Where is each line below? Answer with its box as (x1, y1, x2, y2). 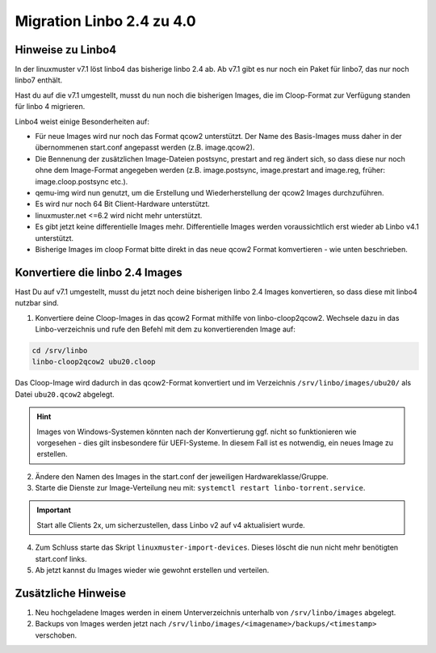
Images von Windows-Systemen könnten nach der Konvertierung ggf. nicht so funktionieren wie (36, 427, 357, 436)
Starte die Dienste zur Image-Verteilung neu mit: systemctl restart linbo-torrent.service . (35, 483, 366, 493)
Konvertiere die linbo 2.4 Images (15, 265, 183, 279)
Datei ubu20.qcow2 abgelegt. (15, 389, 115, 399)
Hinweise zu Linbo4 (15, 43, 117, 57)
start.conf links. (35, 554, 87, 563)
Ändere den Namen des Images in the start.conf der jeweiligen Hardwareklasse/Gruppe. (35, 471, 329, 481)
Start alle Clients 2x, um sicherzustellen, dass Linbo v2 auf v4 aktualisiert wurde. (36, 520, 306, 529)
